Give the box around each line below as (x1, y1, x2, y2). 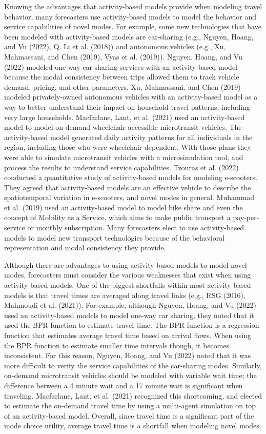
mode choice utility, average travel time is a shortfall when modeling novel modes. (4, 420, 261, 431)
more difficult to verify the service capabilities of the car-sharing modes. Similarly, (4, 360, 262, 370)
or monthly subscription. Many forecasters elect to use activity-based (27, 222, 244, 233)
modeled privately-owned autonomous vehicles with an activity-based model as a (4, 91, 258, 102)
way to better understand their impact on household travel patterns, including (4, 101, 250, 112)
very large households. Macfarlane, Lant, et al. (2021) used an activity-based (4, 111, 245, 122)
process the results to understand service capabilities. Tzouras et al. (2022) (4, 162, 239, 172)
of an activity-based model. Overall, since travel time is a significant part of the (4, 410, 254, 421)
